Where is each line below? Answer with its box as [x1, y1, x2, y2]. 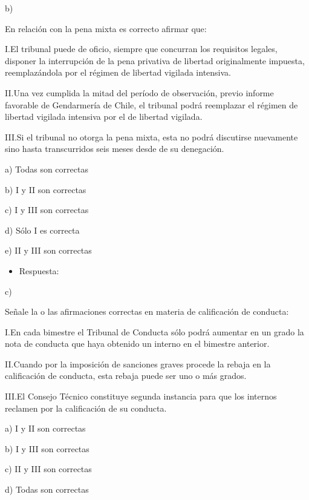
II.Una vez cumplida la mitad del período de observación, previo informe [5, 86, 274, 99]
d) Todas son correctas [5, 483, 89, 496]
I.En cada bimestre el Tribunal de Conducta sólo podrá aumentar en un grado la [5, 325, 304, 338]
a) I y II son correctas [5, 422, 86, 435]
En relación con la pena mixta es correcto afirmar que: [5, 22, 207, 35]
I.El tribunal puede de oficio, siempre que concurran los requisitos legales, [5, 42, 278, 55]
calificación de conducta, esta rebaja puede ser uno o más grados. [5, 369, 247, 382]
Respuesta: [19, 264, 59, 277]
